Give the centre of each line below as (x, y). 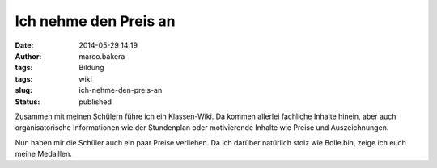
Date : (24, 45)
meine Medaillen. (44, 154)
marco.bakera (102, 56)
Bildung (91, 68)
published (95, 102)
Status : (28, 102)
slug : (23, 90)
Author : (28, 56)
